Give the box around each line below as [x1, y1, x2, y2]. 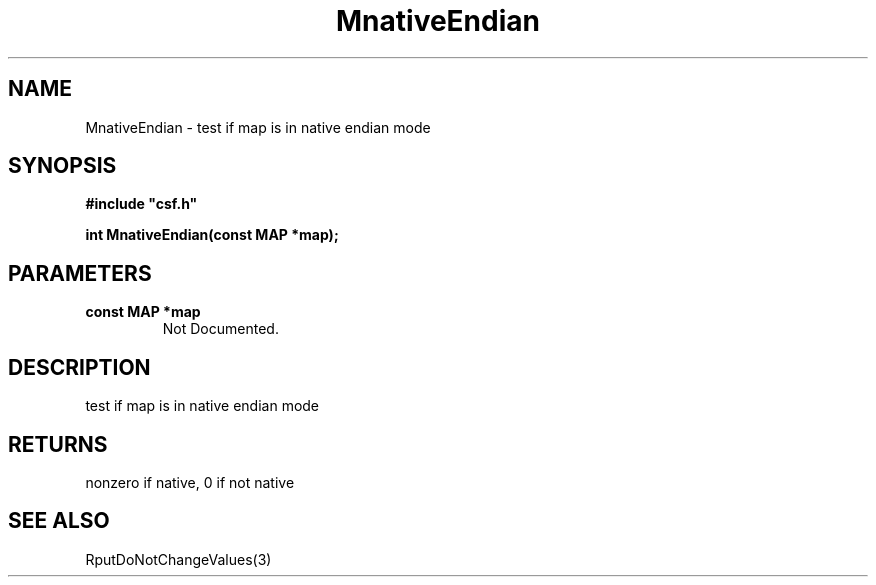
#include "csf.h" [85, 195, 198, 213]
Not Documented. [162, 320, 279, 338]
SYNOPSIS [8, 153, 117, 179]
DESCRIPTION [8, 354, 151, 380]
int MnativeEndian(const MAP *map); [85, 226, 339, 244]
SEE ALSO [8, 508, 110, 534]
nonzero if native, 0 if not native [85, 473, 295, 491]
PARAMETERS [8, 260, 152, 286]
